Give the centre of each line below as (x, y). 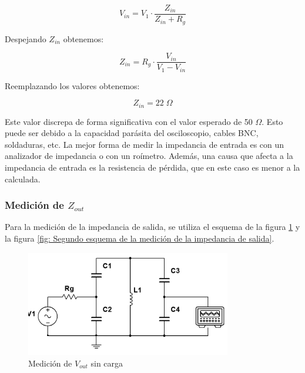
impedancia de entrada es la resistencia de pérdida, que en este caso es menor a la (152, 167)
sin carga (107, 363)
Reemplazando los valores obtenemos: (72, 85)
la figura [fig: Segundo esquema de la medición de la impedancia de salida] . (140, 238)
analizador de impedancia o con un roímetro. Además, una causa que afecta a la (149, 156)
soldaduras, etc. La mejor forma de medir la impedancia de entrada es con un (145, 144)
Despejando (26, 38)
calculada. (23, 179)
